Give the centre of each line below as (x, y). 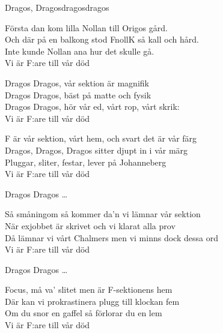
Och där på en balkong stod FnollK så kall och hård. (102, 39)
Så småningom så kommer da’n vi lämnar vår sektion (103, 214)
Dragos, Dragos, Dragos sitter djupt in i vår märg (96, 150)
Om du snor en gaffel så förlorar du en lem (84, 313)
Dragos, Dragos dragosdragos (57, 7)
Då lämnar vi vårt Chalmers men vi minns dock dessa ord (112, 237)
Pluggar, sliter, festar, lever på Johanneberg (86, 162)
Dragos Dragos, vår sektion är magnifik (77, 82)
